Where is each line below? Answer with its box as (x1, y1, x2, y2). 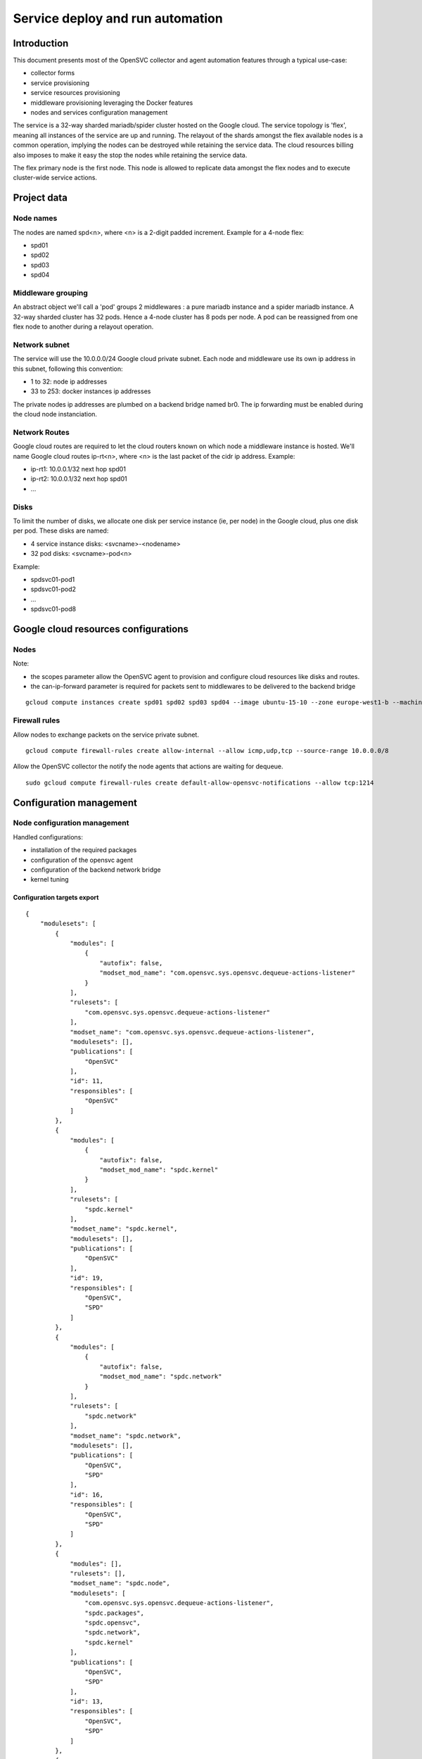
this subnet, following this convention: (13, 364, 123, 373)
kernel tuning (30, 875, 70, 884)
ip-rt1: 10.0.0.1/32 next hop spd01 (30, 465, 127, 474)
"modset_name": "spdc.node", (70, 1580, 170, 1587)
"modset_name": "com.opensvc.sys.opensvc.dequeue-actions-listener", (70, 1028, 315, 1036)
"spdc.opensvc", (84, 1618, 141, 1627)
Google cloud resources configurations (13, 623, 189, 635)
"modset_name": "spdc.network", (70, 1432, 182, 1440)
